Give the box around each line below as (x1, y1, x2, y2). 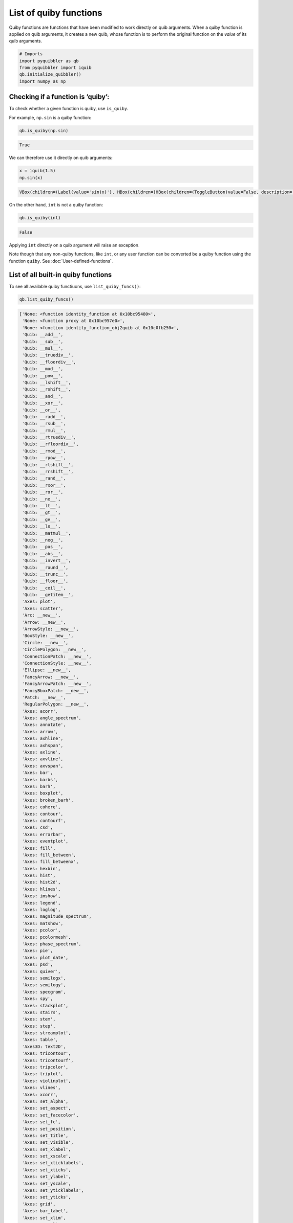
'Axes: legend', (22, 900, 61, 906)
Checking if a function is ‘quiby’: (9, 93, 109, 101)
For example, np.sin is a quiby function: (9, 114, 91, 120)
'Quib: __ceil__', (22, 585, 66, 590)
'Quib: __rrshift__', (22, 469, 74, 475)
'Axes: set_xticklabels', (22, 1160, 84, 1166)
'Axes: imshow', (22, 893, 61, 899)
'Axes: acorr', (22, 708, 59, 714)
